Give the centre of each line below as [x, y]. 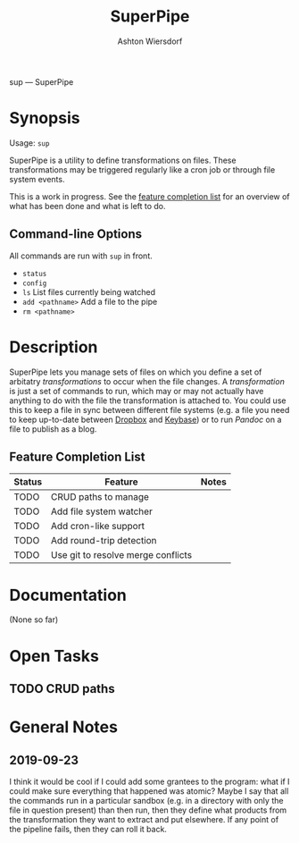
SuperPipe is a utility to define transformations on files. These [123, 160]
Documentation [68, 595]
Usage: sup [29, 143]
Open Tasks [54, 656]
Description [54, 347]
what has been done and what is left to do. [88, 206]
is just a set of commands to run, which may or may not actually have [137, 391]
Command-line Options [76, 234]
